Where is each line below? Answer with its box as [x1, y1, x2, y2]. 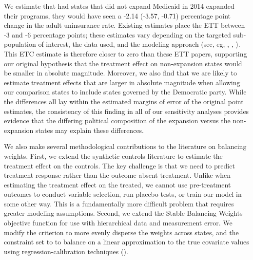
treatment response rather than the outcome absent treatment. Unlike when [4, 170, 231, 180]
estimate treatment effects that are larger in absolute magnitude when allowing [4, 77, 240, 87]
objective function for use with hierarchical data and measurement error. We [4, 218, 233, 228]
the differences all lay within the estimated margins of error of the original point [4, 96, 244, 106]
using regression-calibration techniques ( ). [4, 246, 128, 256]
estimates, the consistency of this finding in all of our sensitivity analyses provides [4, 106, 249, 116]
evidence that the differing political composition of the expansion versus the [4, 115, 231, 126]
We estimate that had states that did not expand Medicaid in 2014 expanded [4, 1, 234, 11]
